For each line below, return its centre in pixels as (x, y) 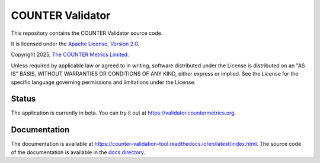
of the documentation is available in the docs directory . (78, 152)
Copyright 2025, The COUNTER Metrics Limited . (70, 55)
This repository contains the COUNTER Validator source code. (87, 33)
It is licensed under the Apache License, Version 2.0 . (75, 44)
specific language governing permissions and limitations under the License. (103, 82)
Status (23, 99)
